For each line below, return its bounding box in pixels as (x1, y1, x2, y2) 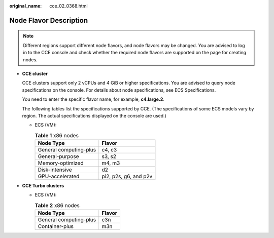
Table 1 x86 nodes (35, 132, 79, 139)
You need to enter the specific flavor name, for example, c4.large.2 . (22, 96, 165, 102)
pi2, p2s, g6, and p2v (101, 173, 153, 180)
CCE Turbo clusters (22, 183, 64, 189)
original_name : (9, 3, 42, 9)
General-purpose (38, 153, 79, 160)
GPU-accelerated (38, 173, 80, 180)
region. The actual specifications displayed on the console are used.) (22, 112, 167, 118)
